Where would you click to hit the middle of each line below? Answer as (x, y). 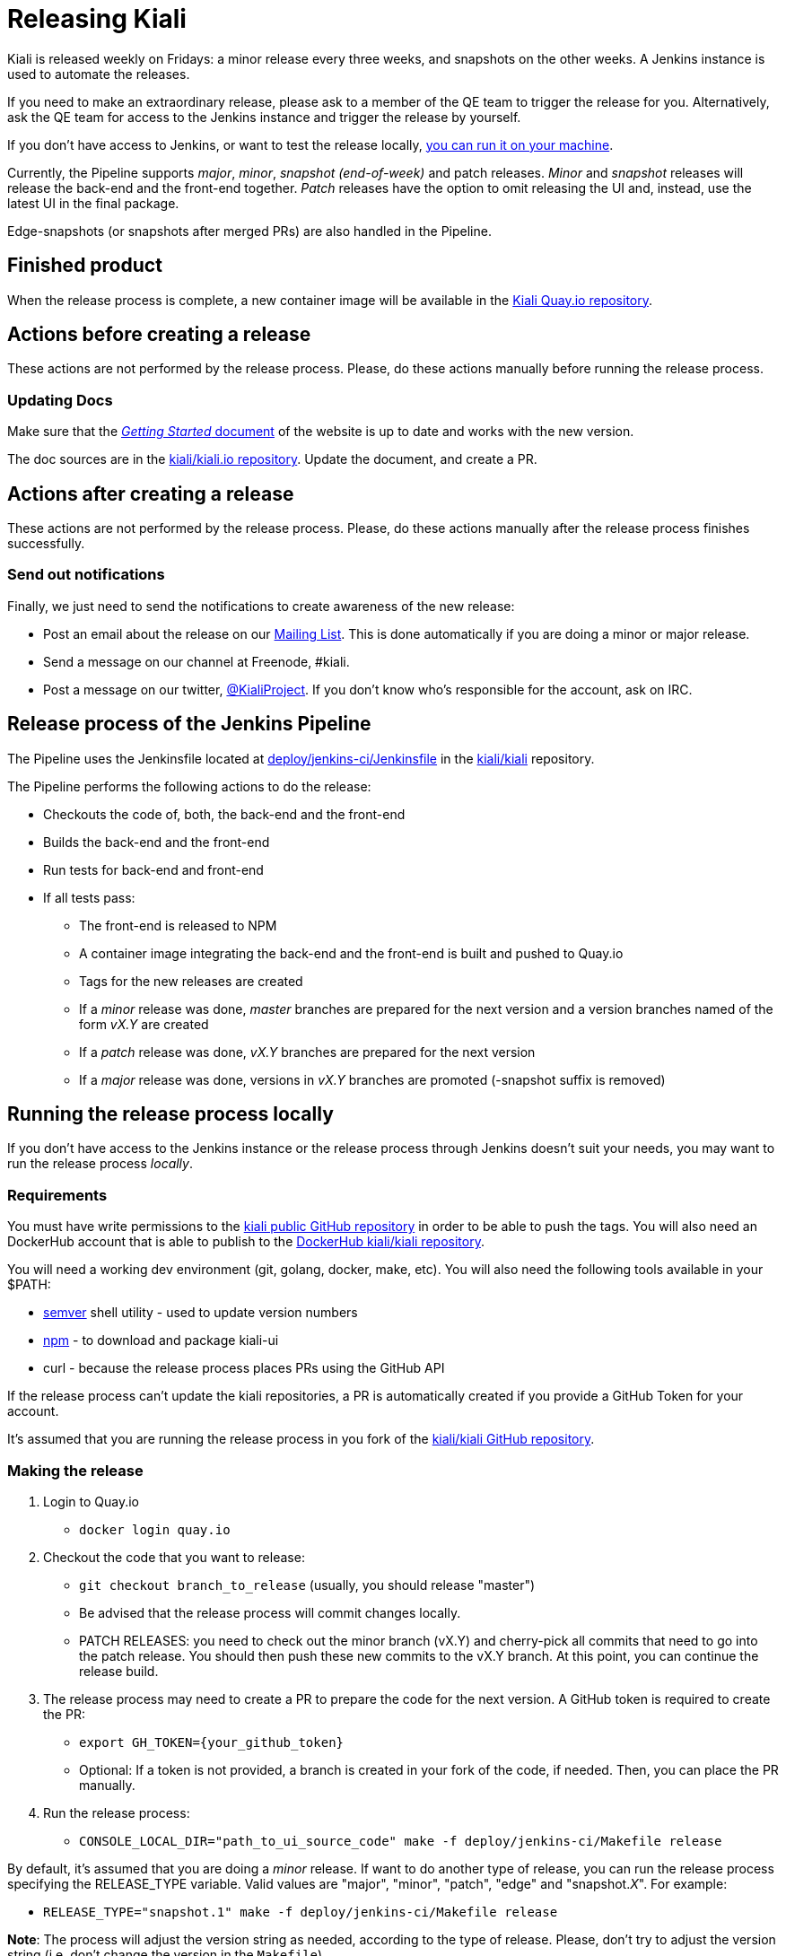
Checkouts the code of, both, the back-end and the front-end (224, 814)
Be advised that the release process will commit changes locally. (270, 1612)
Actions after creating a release (151, 493)
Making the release (75, 1470)
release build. (119, 1671)
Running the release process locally (170, 1114)
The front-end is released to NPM (178, 925)
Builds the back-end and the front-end (157, 842)
